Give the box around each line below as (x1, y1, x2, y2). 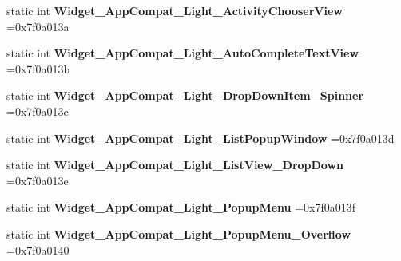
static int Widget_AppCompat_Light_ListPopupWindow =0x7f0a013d (6, 129, 395, 146)
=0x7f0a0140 (6, 241, 69, 258)
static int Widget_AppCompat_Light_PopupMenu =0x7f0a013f (6, 199, 356, 216)
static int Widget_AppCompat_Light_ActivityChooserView (6, 2, 343, 18)
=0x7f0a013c (6, 102, 69, 119)
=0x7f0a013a (6, 18, 69, 34)
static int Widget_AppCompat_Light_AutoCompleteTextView (6, 45, 359, 61)
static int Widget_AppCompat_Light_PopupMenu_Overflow (6, 225, 351, 242)
